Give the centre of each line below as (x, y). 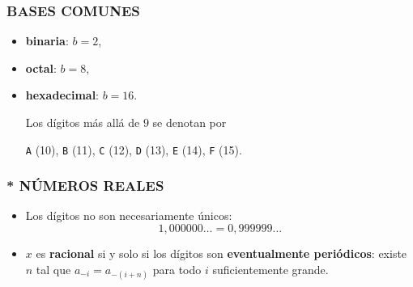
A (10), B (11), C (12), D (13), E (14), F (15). (134, 149)
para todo (177, 269)
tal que (53, 269)
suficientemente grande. (270, 269)
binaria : (47, 41)
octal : (41, 68)
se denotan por (189, 122)
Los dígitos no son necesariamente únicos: (129, 215)
